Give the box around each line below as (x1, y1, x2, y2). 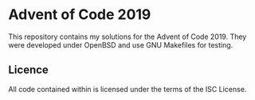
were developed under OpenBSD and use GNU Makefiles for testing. (8, 40, 233, 49)
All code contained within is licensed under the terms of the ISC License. (8, 84, 247, 94)
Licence (8, 63, 49, 77)
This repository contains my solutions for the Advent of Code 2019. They (8, 32, 247, 41)
